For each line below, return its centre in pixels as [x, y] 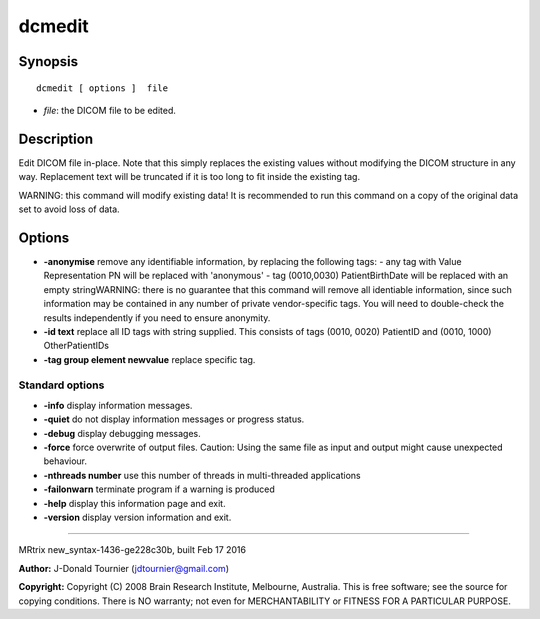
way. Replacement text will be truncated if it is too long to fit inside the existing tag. [189, 177]
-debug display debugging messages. [122, 433]
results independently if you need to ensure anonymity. [157, 317]
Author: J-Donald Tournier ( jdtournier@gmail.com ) [124, 568]
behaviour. [65, 461]
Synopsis [48, 61]
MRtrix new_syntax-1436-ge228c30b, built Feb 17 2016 [132, 550]
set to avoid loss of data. [69, 209]
